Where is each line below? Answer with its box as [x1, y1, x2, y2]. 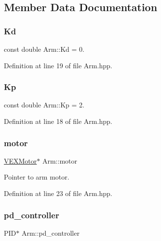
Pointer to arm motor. [4, 172, 69, 182]
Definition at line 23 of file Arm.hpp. [4, 188, 112, 198]
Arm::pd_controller [21, 227, 80, 238]
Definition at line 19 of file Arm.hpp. [4, 60, 112, 70]
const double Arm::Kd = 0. [4, 44, 84, 54]
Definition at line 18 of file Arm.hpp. [4, 116, 112, 126]
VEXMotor [4, 155, 37, 166]
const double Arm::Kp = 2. [4, 100, 84, 110]
